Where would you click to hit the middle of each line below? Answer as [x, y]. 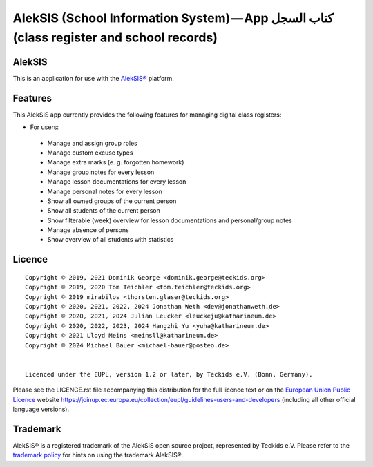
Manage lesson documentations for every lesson [117, 182]
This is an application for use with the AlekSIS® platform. [93, 78]
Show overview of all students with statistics [111, 240]
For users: [44, 127]
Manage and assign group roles [92, 143]
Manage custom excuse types [90, 153]
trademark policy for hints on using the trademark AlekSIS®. [98, 455]
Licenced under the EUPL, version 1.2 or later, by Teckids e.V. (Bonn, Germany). [169, 374]
